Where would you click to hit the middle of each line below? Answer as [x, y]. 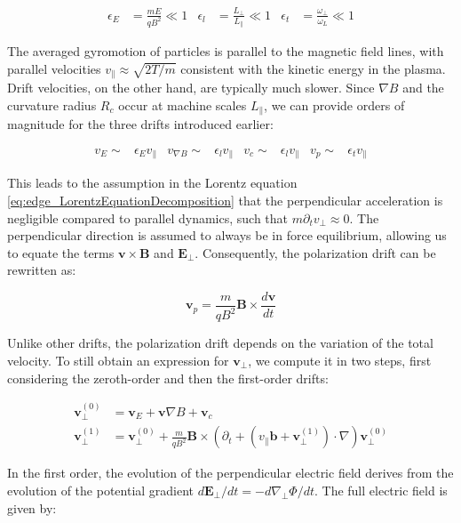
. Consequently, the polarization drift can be [315, 252]
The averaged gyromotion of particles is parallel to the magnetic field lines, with [226, 51]
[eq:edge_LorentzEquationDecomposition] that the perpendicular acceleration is [225, 200]
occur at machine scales [183, 105]
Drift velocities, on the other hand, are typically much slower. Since [191, 88]
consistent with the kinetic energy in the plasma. [313, 68]
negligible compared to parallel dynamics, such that [148, 217]
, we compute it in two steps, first [340, 360]
